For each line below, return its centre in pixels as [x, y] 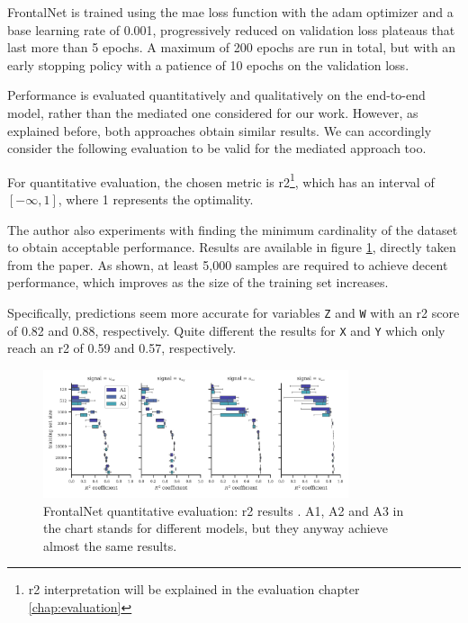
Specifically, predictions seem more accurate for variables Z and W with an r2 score [234, 312]
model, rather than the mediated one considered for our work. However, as [213, 112]
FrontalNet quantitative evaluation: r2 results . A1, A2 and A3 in [224, 510]
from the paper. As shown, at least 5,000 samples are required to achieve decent [228, 264]
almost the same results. [110, 545]
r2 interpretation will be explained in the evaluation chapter [194, 589]
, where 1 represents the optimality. [156, 199]
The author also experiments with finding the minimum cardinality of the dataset [233, 229]
